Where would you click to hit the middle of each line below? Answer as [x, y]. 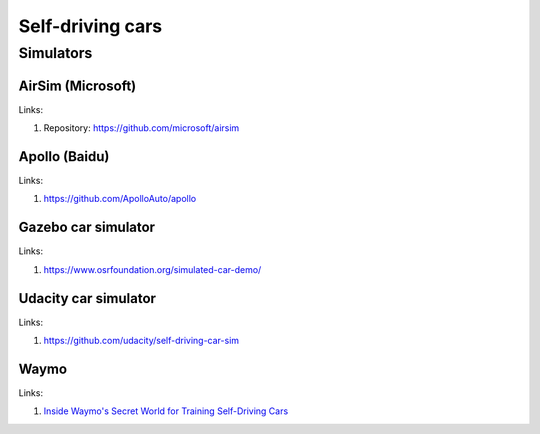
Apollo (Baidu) [64, 156]
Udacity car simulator [87, 298]
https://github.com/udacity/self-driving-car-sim [141, 340]
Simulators [55, 53]
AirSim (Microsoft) [77, 85]
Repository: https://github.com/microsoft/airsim [141, 128]
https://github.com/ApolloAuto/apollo [120, 199]
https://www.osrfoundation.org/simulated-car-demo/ [152, 269]
